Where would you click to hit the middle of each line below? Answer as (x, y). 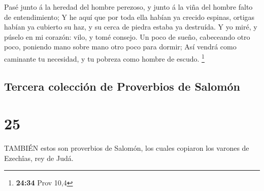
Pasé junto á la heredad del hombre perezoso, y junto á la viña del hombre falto (128, 7)
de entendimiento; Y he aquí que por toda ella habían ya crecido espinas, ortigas (129, 17)
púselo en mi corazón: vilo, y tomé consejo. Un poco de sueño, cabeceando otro (127, 36)
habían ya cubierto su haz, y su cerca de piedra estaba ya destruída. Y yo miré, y (131, 27)
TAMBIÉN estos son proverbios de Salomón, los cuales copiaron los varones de (127, 148)
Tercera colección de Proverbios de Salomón (122, 86)
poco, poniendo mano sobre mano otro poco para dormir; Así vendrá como (120, 47)
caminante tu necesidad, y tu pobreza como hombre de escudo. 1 (104, 58)
